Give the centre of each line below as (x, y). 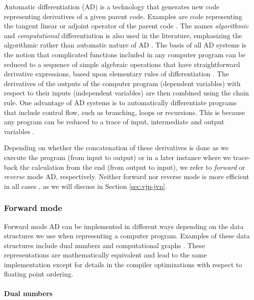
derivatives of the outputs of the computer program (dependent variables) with (122, 83)
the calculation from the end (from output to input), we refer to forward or (132, 167)
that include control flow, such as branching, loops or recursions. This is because (125, 112)
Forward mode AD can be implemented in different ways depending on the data (124, 226)
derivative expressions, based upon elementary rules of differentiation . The (116, 74)
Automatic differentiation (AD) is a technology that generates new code (112, 6)
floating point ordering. (39, 274)
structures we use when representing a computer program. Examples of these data (127, 236)
